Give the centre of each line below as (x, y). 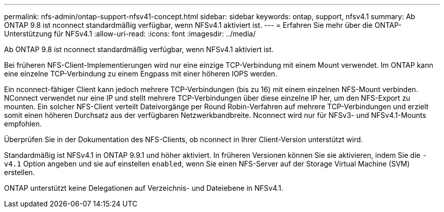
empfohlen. (23, 124)
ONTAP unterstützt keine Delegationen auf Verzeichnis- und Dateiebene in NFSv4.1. (144, 188)
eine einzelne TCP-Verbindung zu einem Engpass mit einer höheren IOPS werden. (141, 74)
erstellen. (20, 172)
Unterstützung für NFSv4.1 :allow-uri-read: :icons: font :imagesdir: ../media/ (130, 34)
